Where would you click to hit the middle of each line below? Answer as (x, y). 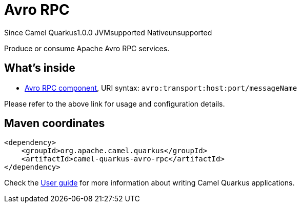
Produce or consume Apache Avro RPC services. (87, 48)
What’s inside (40, 68)
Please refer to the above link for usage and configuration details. (115, 103)
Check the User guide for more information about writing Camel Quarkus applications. (149, 183)
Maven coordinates (55, 123)
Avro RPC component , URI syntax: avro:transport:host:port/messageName (161, 88)
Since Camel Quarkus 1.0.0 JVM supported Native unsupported (108, 32)
